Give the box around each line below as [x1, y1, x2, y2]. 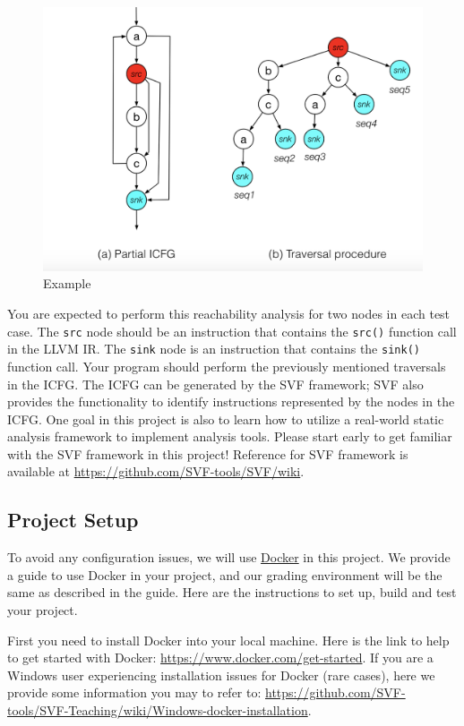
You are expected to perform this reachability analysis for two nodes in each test [7, 304, 451, 322]
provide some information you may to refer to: [7, 683, 262, 702]
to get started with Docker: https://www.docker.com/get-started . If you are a [7, 648, 434, 667]
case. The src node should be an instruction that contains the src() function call [7, 321, 457, 340]
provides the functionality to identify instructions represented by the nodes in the [7, 392, 455, 411]
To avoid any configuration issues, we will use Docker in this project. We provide [7, 548, 451, 567]
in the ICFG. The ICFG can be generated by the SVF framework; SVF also [7, 374, 424, 393]
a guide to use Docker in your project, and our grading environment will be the [7, 565, 443, 584]
